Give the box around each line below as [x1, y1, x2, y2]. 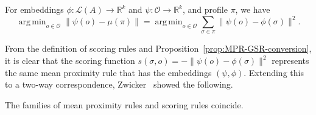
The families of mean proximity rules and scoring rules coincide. [5, 98, 244, 111]
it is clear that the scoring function [5, 54, 135, 67]
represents [272, 54, 309, 67]
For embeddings [5, 3, 64, 15]
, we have [235, 3, 270, 15]
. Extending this [244, 66, 304, 78]
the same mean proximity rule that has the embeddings [5, 66, 212, 78]
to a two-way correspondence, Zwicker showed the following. [5, 78, 233, 91]
